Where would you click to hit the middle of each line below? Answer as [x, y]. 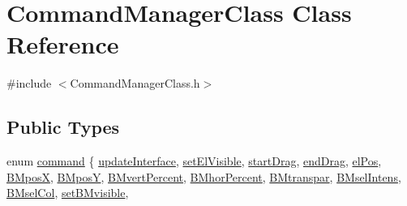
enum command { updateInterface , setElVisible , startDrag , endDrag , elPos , [194, 161]
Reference [63, 44]
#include [29, 83]
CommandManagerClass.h [135, 83]
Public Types [63, 127]
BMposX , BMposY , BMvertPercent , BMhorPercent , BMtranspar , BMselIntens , [204, 176]
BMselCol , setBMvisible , [68, 193]
